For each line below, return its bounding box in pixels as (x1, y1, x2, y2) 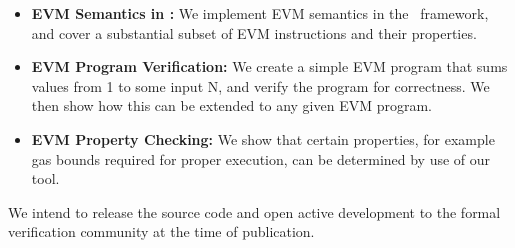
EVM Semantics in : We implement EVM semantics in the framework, (31, 3, 489, 23)
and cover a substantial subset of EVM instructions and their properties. (31, 22, 477, 43)
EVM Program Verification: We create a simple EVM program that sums (31, 56, 508, 77)
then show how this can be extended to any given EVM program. (31, 95, 432, 116)
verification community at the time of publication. (8, 221, 315, 242)
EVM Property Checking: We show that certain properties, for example (31, 128, 495, 149)
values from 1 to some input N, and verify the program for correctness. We (31, 75, 490, 96)
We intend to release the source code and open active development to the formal (8, 201, 501, 222)
